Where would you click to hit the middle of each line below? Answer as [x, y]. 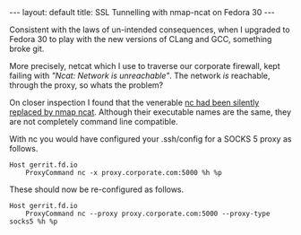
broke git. [27, 48]
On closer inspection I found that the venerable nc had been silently [134, 102]
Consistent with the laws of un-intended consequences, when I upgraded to [150, 30]
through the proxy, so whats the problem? [86, 85]
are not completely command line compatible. [94, 122]
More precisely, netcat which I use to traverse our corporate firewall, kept [145, 66]
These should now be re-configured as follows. [97, 189]
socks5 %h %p [34, 222]
